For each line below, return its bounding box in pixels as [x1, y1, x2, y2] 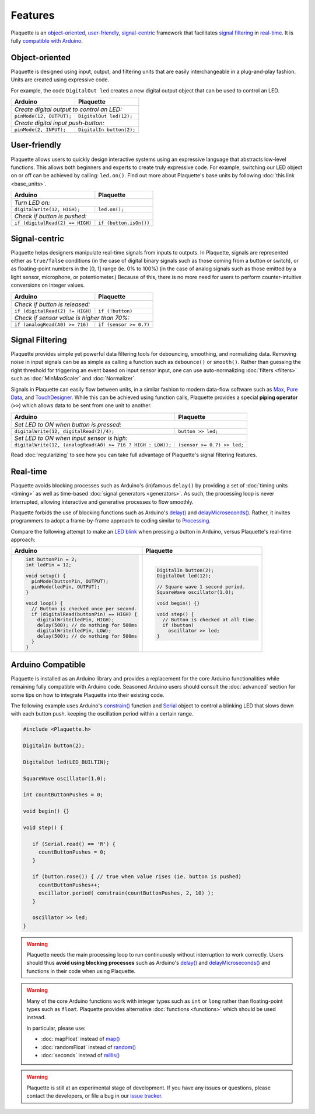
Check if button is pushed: [14, 212, 87, 221]
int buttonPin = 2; [25, 556, 78, 563]
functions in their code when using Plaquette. [26, 967, 136, 974]
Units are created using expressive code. [10, 76, 110, 83]
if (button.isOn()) [98, 220, 150, 226]
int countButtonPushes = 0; [23, 792, 103, 798]
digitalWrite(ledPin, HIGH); [37, 617, 115, 623]
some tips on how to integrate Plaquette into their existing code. [10, 691, 164, 699]
